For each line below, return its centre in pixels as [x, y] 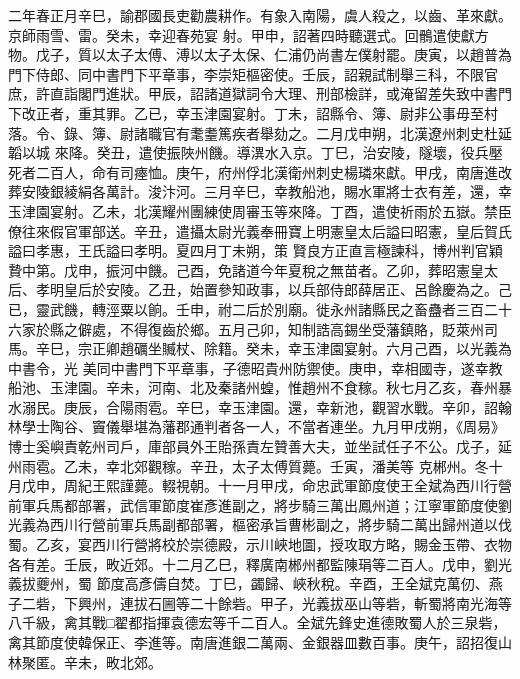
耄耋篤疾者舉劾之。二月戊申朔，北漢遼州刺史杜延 [350, 132]
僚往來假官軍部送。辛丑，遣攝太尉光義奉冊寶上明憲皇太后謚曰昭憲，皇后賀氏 [260, 230]
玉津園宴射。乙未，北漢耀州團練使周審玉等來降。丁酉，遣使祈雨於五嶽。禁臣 [260, 210]
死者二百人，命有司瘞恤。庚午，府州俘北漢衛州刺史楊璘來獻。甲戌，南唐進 [253, 171]
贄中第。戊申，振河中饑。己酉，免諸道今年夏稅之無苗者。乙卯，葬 [225, 269]
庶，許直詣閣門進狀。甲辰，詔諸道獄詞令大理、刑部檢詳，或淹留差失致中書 [253, 93]
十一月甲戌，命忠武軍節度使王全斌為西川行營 [364, 485]
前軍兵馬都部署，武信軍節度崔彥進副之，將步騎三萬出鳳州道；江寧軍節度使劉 [260, 504]
